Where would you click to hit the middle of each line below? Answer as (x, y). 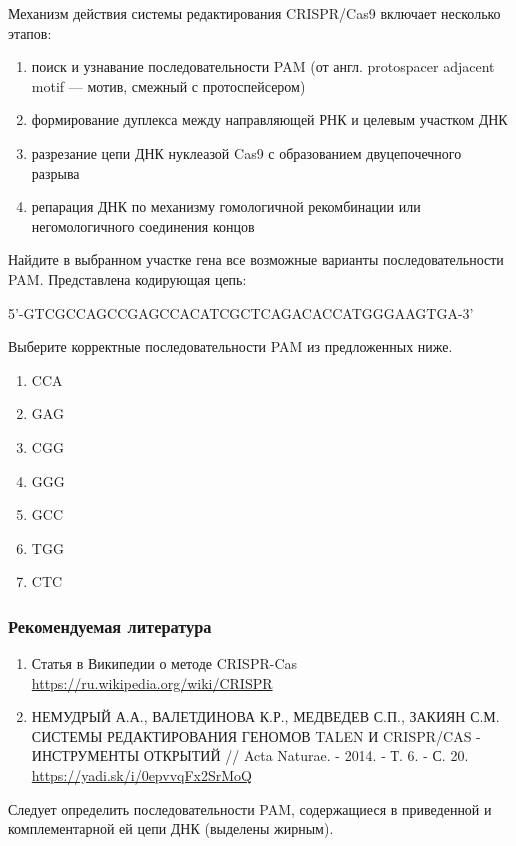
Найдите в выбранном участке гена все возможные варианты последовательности (256, 259)
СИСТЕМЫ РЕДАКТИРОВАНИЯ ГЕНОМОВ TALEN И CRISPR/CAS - (256, 735)
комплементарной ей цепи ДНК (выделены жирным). (171, 828)
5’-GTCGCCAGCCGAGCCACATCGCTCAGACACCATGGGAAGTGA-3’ (241, 312)
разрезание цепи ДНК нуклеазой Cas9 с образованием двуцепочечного (246, 152)
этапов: (30, 32)
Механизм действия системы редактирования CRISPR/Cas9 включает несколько (254, 13)
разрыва (55, 172)
